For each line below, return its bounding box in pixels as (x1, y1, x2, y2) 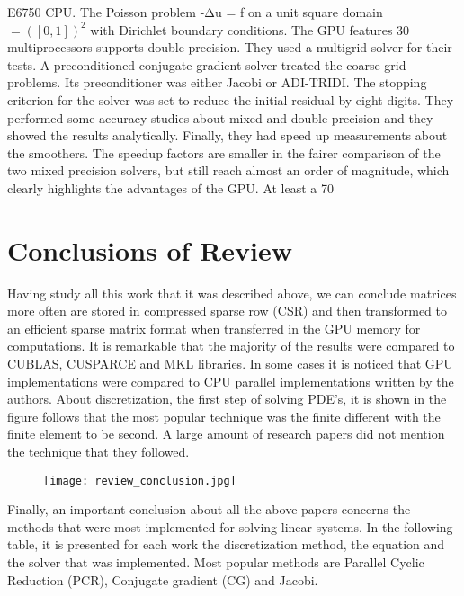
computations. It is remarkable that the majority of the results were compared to (7, 336, 455, 355)
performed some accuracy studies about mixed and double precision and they (7, 108, 433, 127)
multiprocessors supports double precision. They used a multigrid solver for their (7, 38, 452, 57)
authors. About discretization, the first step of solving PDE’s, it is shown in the (7, 389, 447, 408)
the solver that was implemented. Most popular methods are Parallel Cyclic (7, 553, 424, 572)
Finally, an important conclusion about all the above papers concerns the (7, 500, 411, 519)
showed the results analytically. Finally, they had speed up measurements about (7, 126, 448, 145)
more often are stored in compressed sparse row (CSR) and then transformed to (7, 301, 447, 320)
